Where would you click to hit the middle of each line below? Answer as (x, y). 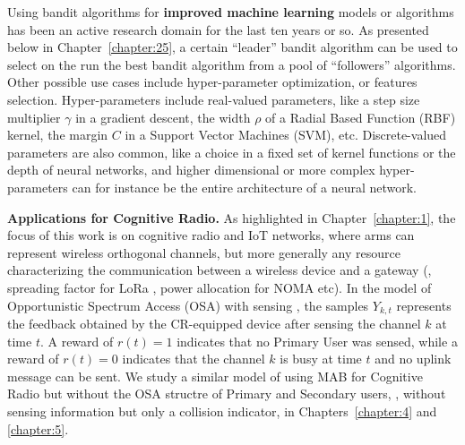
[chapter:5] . (38, 428)
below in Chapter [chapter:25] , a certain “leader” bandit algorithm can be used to (232, 47)
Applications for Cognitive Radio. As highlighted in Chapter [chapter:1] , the (232, 217)
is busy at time (321, 359)
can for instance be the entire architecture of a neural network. (245, 187)
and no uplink (413, 359)
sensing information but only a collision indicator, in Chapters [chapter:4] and (222, 411)
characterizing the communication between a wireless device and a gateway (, (220, 270)
